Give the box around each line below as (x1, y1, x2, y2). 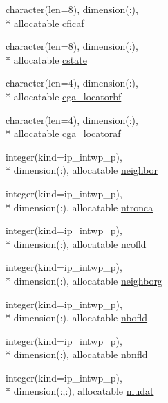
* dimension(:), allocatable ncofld (6, 236, 147, 251)
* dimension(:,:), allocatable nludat (6, 384, 154, 398)
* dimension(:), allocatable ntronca (6, 199, 153, 214)
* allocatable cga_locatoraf (6, 126, 121, 141)
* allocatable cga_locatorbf (6, 89, 122, 103)
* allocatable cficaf (6, 15, 84, 30)
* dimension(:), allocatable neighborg (6, 273, 162, 287)
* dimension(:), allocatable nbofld (6, 310, 148, 325)
